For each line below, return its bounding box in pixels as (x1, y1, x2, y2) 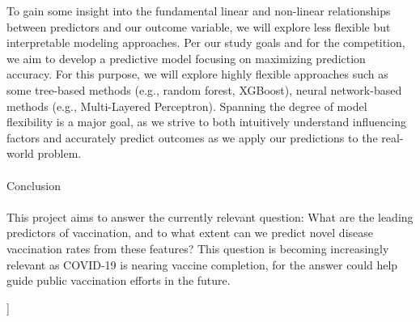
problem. (37, 145, 82, 162)
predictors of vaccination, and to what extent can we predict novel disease (6, 224, 373, 241)
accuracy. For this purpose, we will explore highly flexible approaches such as (6, 66, 388, 83)
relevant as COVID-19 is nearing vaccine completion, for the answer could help (6, 256, 398, 273)
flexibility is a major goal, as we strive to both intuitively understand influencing (6, 113, 406, 130)
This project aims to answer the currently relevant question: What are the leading (6, 208, 414, 225)
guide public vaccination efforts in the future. (6, 272, 231, 289)
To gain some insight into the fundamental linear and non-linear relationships (6, 2, 391, 19)
